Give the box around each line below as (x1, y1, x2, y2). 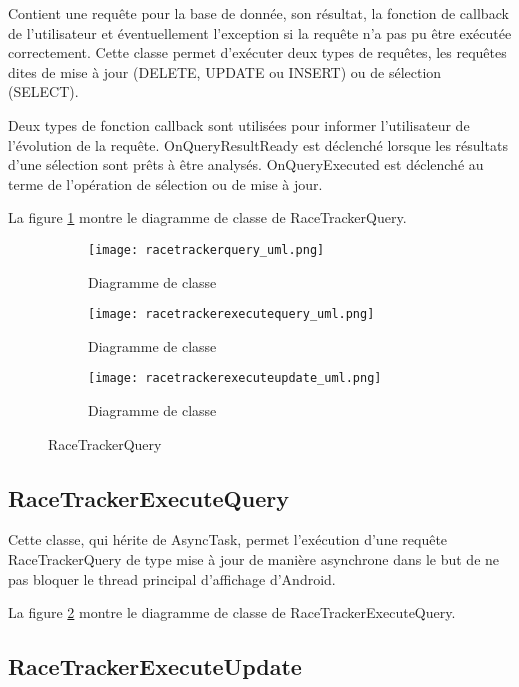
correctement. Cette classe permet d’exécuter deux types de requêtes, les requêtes (8, 42, 507, 63)
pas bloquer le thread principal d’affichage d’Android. (8, 568, 336, 589)
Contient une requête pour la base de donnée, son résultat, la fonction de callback (8, 3, 509, 23)
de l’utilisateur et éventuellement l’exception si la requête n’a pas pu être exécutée (8, 22, 512, 43)
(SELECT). (8, 81, 79, 102)
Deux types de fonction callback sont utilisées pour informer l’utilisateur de (8, 114, 470, 135)
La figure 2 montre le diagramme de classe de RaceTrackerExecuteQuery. (8, 602, 456, 623)
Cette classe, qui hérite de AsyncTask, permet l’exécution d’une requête (8, 529, 448, 550)
